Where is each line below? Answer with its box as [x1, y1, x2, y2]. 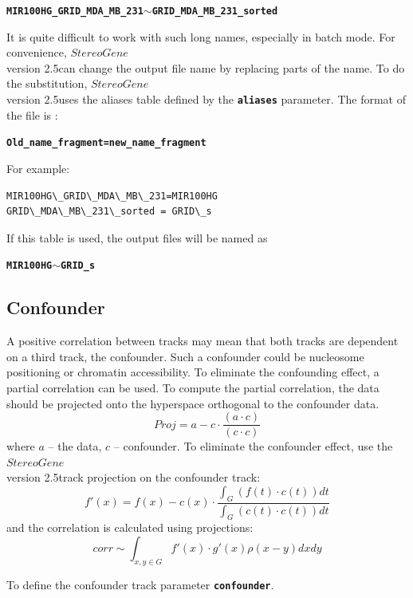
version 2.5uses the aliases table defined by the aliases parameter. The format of [6, 91, 406, 108]
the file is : [6, 106, 58, 123]
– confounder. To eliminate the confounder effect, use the [113, 438, 393, 454]
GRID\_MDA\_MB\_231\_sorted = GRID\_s [6, 206, 212, 218]
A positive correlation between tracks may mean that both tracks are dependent [6, 332, 399, 349]
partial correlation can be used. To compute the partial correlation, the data [6, 379, 380, 395]
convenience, [6, 44, 67, 61]
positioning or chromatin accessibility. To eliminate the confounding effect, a [6, 364, 380, 380]
